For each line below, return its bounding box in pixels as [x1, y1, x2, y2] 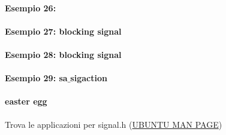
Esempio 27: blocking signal [5, 24, 122, 37]
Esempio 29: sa [5, 72, 68, 84]
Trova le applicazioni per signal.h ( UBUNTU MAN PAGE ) [5, 118, 222, 130]
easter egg [5, 95, 47, 108]
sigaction [70, 72, 107, 84]
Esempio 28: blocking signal [5, 48, 122, 60]
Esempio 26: [5, 1, 56, 14]
